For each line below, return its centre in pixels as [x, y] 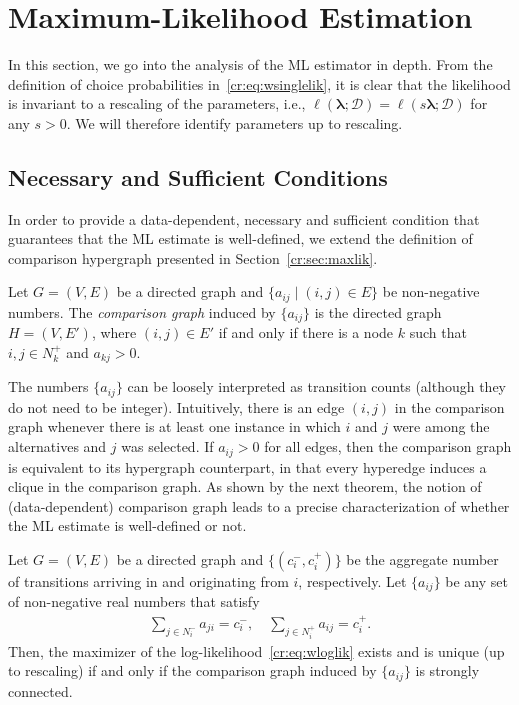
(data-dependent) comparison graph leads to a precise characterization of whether [259, 505]
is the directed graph [378, 311]
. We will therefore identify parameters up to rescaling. [234, 122]
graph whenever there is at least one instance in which [174, 426]
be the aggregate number [422, 558]
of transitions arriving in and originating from [148, 580]
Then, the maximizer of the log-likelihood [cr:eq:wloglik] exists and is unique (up [256, 650]
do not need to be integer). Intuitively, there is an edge [176, 406]
